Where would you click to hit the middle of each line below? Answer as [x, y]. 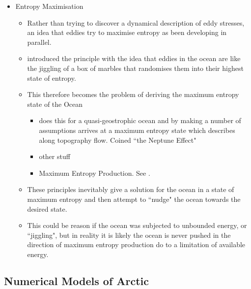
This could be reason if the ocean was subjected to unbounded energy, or [137, 225]
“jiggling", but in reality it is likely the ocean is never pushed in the [129, 235]
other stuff [55, 156]
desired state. [47, 209]
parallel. [39, 42]
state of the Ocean [55, 104]
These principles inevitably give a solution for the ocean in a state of [131, 189]
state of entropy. [52, 78]
